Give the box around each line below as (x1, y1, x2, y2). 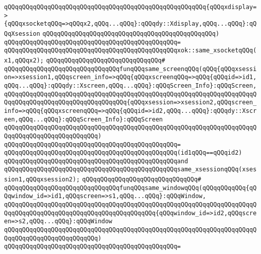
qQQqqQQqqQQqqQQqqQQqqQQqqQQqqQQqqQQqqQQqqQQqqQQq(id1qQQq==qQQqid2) (4, 149, 242, 157)
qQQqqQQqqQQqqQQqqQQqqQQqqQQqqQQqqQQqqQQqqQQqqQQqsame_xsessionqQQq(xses (4, 166, 257, 173)
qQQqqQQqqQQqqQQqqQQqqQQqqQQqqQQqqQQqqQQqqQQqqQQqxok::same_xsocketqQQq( (4, 47, 257, 54)
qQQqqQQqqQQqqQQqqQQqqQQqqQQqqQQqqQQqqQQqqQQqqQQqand (4, 157, 188, 165)
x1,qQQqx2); (4, 56, 44, 64)
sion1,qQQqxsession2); (4, 176, 80, 183)
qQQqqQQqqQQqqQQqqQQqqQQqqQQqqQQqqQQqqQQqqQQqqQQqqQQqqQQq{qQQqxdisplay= (4, 4, 257, 11)
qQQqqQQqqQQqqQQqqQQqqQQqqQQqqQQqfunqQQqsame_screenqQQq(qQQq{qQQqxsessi (4, 65, 257, 73)
